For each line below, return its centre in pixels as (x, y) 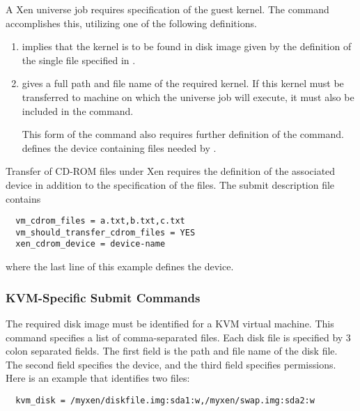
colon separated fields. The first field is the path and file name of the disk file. (172, 351)
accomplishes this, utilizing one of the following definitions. (131, 23)
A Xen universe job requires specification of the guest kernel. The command (167, 9)
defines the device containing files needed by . (119, 147)
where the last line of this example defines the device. (120, 266)
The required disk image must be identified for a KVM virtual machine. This (170, 323)
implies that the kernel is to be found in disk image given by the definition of (187, 46)
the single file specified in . (79, 60)
